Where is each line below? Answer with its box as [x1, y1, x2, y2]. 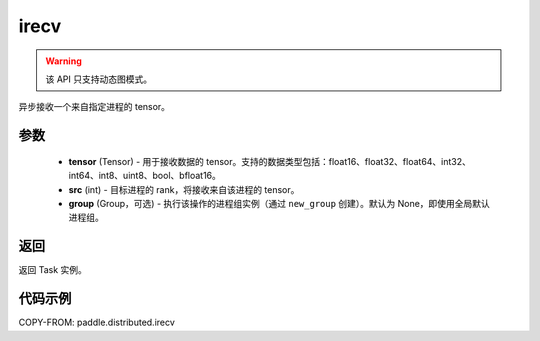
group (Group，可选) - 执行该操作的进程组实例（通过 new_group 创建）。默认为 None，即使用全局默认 [68, 197, 490, 209]
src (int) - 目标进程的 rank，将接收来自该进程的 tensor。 [68, 183, 300, 195]
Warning [45, 55, 82, 67]
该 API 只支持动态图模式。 [45, 73, 153, 85]
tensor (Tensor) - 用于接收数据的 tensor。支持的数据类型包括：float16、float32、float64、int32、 [68, 155, 472, 167]
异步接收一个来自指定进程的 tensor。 [18, 101, 170, 113]
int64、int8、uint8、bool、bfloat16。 [68, 170, 222, 182]
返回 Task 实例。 [18, 264, 87, 276]
